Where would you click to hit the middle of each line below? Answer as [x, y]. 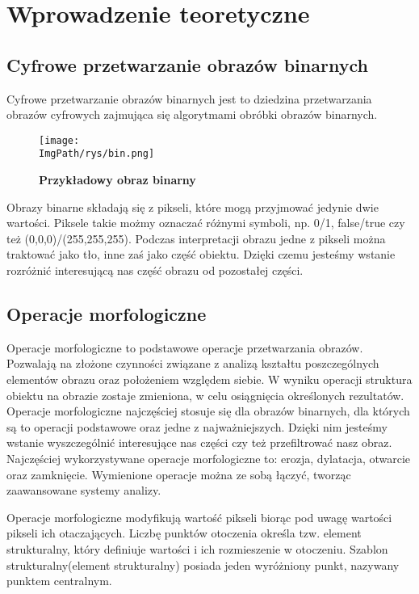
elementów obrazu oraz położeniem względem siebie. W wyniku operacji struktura [209, 379]
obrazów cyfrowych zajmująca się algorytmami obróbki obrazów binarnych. [192, 114]
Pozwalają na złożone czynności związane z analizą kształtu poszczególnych [193, 363]
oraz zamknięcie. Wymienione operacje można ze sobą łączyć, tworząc [179, 474]
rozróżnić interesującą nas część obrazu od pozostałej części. [155, 270]
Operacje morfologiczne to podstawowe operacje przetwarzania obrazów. [185, 347]
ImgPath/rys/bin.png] [97, 154]
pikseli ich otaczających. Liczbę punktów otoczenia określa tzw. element [184, 533]
